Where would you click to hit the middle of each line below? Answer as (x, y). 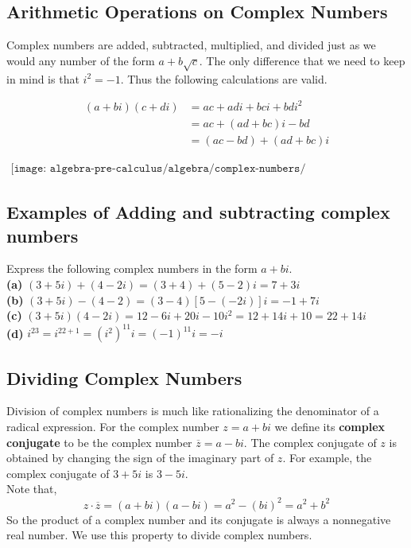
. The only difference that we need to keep (302, 60)
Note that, (32, 489)
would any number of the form (81, 60)
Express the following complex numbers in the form (132, 268)
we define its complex (330, 427)
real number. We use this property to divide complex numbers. (159, 535)
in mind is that (43, 78)
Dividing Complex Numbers (124, 377)
